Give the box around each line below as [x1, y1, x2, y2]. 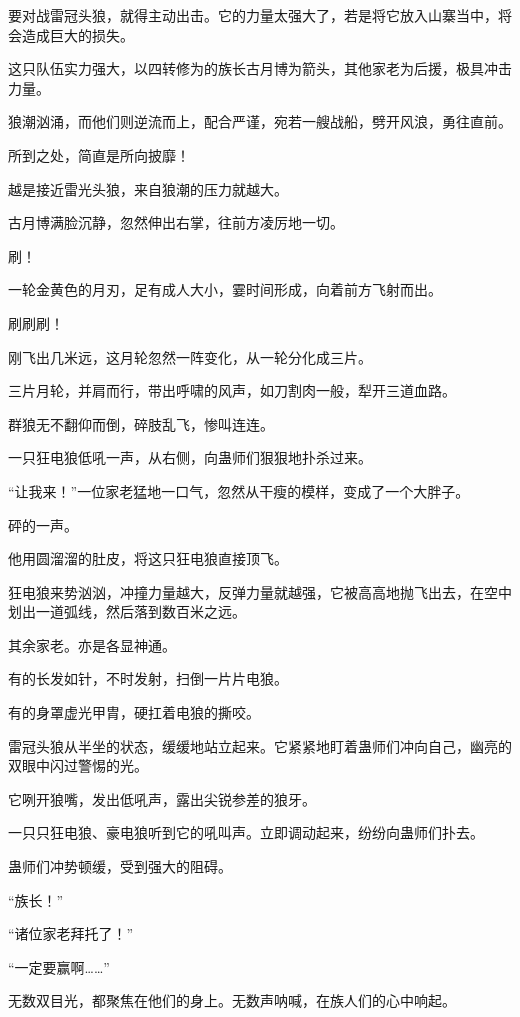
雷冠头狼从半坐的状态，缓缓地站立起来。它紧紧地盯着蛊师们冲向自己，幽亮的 [8, 735, 512, 756]
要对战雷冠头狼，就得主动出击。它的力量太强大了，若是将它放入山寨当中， [8, 5, 498, 25]
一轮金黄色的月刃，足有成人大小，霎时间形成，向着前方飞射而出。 [8, 279, 442, 300]
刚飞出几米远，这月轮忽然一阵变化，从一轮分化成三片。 [8, 346, 372, 367]
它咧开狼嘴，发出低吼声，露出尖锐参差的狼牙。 [8, 788, 316, 809]
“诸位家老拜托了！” [8, 923, 134, 944]
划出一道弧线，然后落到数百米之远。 [8, 601, 246, 622]
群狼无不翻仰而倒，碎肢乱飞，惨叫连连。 [8, 413, 274, 434]
